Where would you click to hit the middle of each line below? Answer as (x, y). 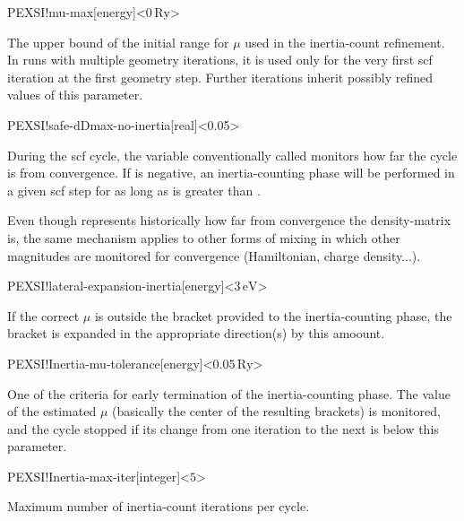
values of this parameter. (75, 95)
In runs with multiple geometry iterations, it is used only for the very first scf (220, 60)
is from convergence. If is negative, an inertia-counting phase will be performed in (231, 173)
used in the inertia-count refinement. (345, 42)
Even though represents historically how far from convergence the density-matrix (229, 220)
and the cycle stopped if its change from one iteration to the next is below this (223, 428)
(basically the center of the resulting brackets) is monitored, (276, 411)
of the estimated (52, 411)
